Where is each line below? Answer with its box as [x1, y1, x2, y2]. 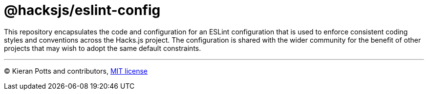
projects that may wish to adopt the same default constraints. [4, 44, 201, 52]
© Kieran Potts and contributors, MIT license [4, 66, 148, 75]
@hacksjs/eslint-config [4, 2, 161, 18]
